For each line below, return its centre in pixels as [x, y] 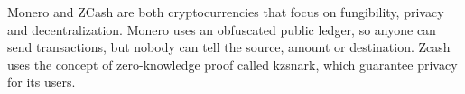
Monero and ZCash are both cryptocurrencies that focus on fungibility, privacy [226, 12]
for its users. [42, 82]
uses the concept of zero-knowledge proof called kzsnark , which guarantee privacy [232, 64]
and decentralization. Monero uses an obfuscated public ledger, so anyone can [222, 29]
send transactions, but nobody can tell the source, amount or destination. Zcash [229, 47]
